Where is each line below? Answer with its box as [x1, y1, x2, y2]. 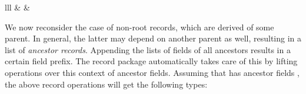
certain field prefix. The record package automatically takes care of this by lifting [5, 55, 298, 67]
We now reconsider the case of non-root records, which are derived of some [5, 20, 274, 33]
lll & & [5, 1, 30, 13]
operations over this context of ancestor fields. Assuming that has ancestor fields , [5, 66, 300, 78]
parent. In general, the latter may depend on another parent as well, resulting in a [5, 32, 302, 44]
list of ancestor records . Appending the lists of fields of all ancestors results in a [5, 43, 291, 55]
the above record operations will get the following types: [5, 78, 208, 90]
